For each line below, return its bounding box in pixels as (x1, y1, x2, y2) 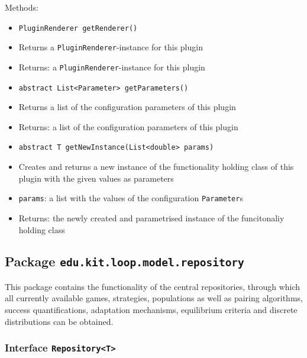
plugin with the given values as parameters (18, 172, 174, 184)
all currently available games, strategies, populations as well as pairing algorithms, (5, 292, 303, 304)
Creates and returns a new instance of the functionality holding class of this (18, 160, 294, 173)
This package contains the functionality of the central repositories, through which (5, 280, 300, 292)
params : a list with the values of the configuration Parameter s (18, 192, 243, 204)
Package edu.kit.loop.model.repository (5, 252, 244, 270)
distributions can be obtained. (5, 315, 114, 327)
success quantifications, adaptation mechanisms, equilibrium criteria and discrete (5, 304, 298, 316)
